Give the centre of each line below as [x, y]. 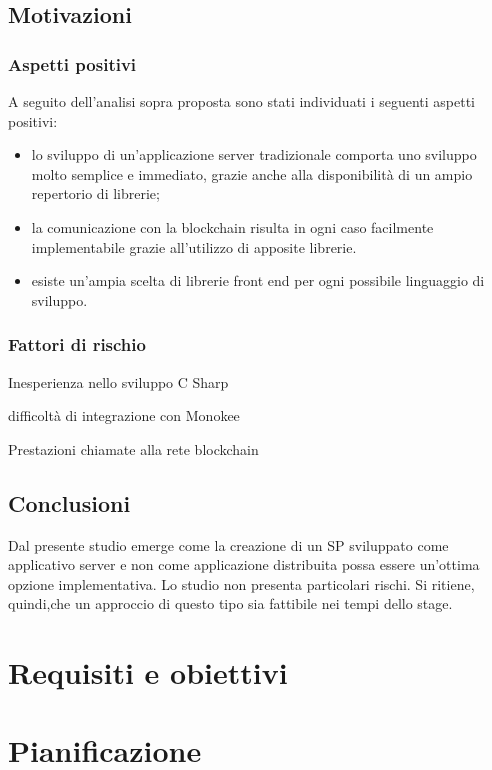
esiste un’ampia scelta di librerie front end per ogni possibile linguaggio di [258, 280]
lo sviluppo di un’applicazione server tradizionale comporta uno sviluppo [254, 154]
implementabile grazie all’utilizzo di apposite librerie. [194, 246]
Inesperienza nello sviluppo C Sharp [118, 381]
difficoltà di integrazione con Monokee [124, 415]
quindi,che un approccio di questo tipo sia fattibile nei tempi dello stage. [230, 603]
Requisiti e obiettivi [148, 672]
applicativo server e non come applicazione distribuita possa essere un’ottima [244, 564]
